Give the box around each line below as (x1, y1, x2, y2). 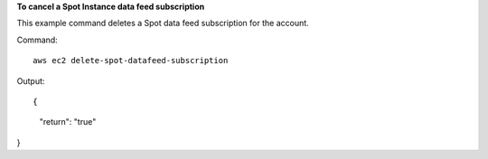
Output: (16, 75, 45, 86)
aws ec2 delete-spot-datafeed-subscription (33, 55, 229, 66)
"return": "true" (39, 117, 97, 127)
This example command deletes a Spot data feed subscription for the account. (16, 18, 309, 29)
